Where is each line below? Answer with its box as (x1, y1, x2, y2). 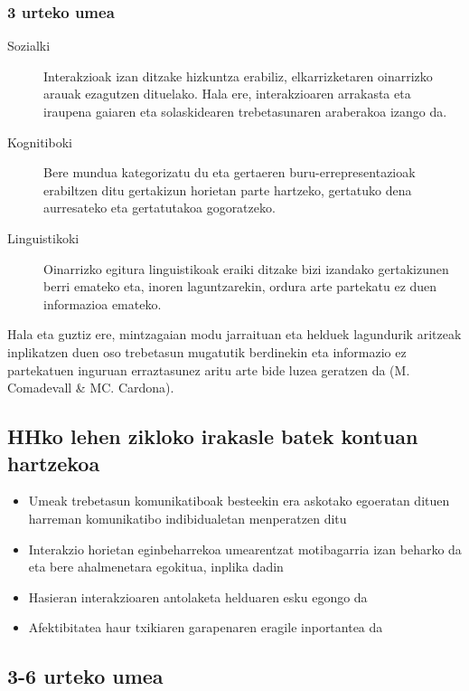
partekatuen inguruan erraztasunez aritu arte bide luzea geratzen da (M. (7, 360, 410, 379)
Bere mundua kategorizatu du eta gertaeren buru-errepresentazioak (43, 163, 416, 182)
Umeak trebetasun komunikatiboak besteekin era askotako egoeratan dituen (28, 491, 450, 510)
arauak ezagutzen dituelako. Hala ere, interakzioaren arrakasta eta (43, 84, 411, 103)
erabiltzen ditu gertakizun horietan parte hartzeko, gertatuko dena (43, 180, 412, 199)
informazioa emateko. (43, 294, 162, 313)
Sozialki (7, 36, 51, 55)
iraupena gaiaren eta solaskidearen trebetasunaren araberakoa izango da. (43, 102, 447, 120)
